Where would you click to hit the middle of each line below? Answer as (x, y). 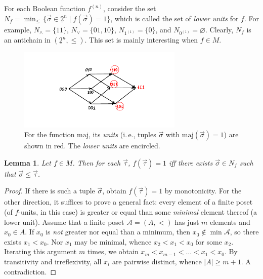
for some (209, 241)
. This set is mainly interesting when (141, 40)
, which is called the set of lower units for (174, 18)
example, (18, 29)
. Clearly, (219, 29)
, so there (244, 232)
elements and (230, 222)
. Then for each (97, 162)
